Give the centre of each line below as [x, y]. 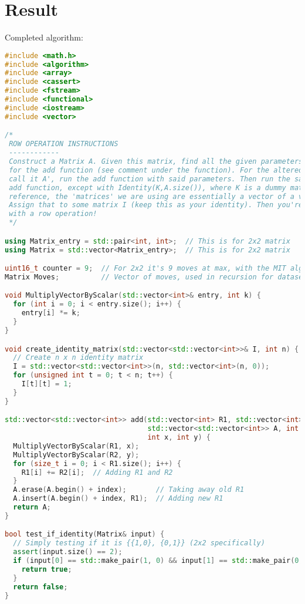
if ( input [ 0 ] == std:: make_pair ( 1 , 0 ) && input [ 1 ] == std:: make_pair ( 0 [156, 561]
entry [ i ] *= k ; [51, 313]
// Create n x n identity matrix [78, 358]
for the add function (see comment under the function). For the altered [156, 170]
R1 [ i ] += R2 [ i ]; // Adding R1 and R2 [97, 472]
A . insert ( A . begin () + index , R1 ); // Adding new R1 [118, 499]
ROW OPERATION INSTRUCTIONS [64, 144]
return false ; [40, 587]
